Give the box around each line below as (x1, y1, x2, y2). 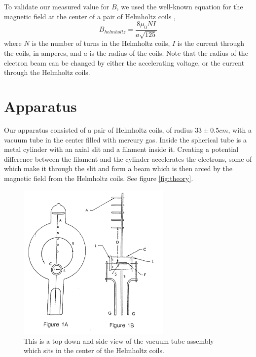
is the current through (177, 38, 244, 48)
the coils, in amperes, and (4, 48, 81, 58)
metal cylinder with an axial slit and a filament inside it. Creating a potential (4, 144, 239, 154)
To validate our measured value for (4, 1, 110, 11)
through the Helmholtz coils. (4, 67, 90, 77)
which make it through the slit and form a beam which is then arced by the (4, 163, 233, 174)
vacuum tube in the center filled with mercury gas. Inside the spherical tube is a (4, 134, 247, 144)
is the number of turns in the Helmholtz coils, (32, 38, 170, 48)
